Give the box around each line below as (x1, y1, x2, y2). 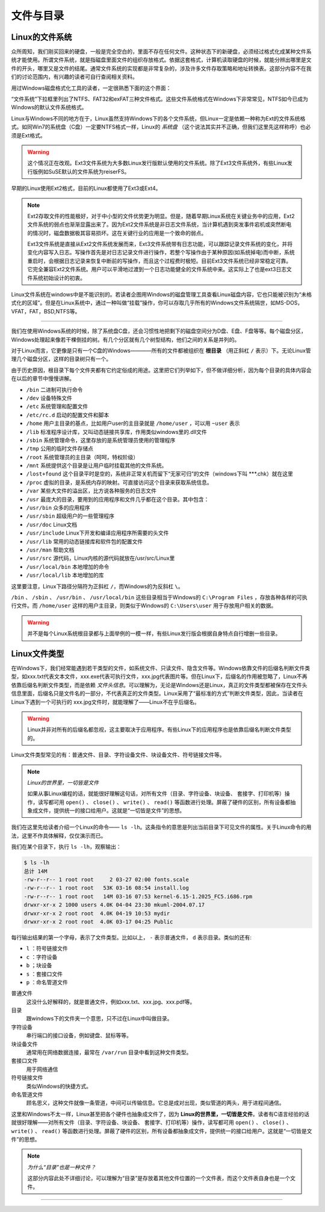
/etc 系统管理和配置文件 (26, 403, 88, 410)
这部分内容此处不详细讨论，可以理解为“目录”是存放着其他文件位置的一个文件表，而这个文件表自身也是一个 (27, 1175, 291, 1182)
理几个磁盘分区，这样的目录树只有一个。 (11, 356, 111, 363)
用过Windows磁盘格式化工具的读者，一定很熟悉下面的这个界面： (11, 84, 172, 92)
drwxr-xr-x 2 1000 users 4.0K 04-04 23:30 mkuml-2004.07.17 (23, 902, 205, 908)
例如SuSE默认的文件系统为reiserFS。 (37, 168, 130, 175)
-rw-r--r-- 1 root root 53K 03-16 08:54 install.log (23, 885, 189, 891)
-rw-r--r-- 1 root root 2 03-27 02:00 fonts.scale (23, 876, 189, 883)
